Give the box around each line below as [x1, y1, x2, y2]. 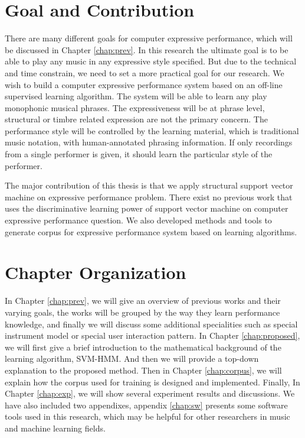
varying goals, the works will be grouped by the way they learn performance [5, 306, 280, 318]
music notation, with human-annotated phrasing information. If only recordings [5, 136, 293, 148]
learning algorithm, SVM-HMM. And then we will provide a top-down [5, 352, 259, 365]
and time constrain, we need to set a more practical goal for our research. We [5, 66, 284, 79]
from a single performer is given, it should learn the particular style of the [5, 148, 273, 160]
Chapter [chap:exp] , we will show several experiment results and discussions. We [5, 387, 295, 400]
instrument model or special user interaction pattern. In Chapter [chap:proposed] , [5, 329, 300, 342]
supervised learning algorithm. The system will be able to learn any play [5, 90, 267, 102]
